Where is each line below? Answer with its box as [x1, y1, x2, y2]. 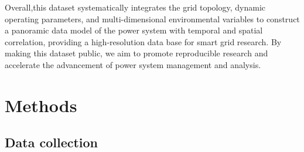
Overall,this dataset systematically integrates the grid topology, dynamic [5, 1, 266, 13]
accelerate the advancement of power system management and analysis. [5, 58, 261, 70]
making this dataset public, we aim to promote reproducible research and [5, 47, 268, 59]
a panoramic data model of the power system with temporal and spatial [5, 24, 263, 36]
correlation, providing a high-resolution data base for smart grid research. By [5, 35, 282, 48]
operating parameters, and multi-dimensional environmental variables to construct [5, 12, 300, 25]
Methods [5, 93, 77, 117]
